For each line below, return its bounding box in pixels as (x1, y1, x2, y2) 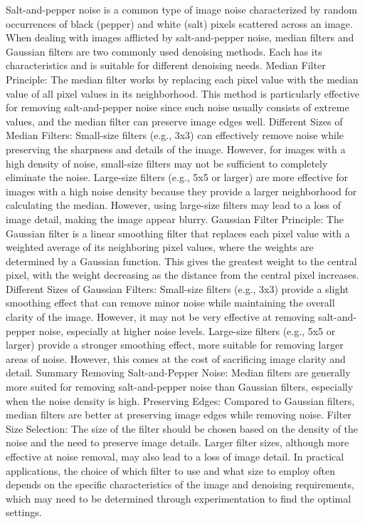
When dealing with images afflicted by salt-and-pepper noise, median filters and (6, 30, 354, 45)
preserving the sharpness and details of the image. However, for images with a (6, 141, 346, 156)
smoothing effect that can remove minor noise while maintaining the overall (6, 295, 335, 310)
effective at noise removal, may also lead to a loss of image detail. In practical (6, 449, 344, 463)
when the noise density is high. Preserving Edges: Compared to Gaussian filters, (6, 393, 355, 408)
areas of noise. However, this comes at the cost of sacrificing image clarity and (6, 351, 346, 366)
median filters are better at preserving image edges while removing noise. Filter (6, 407, 351, 422)
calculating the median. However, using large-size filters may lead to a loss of (6, 197, 342, 212)
